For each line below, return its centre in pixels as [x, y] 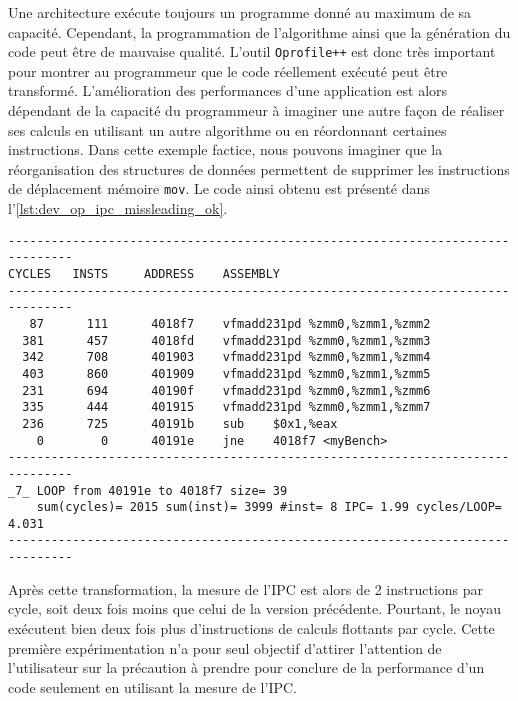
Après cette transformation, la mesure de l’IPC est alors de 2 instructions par [246, 588]
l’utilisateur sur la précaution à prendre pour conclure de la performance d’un [246, 667]
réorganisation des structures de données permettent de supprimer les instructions [259, 168]
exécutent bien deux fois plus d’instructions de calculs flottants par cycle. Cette [251, 627]
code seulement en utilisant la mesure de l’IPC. [152, 686]
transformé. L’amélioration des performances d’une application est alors [228, 90]
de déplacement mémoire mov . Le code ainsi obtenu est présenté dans [219, 188]
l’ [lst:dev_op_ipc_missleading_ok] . [118, 208]
